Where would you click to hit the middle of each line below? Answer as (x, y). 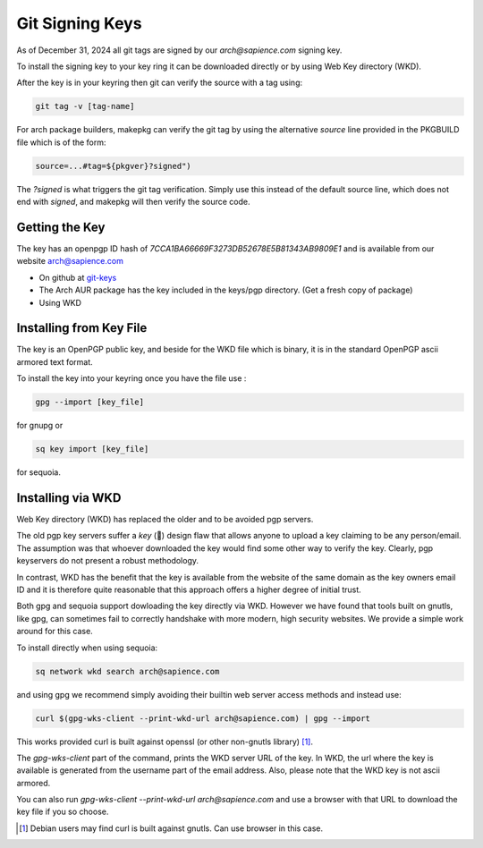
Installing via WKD (69, 498)
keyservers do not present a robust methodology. (108, 561)
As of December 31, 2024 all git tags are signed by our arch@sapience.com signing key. (179, 50)
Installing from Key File (82, 328)
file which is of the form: (61, 142)
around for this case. (55, 632)
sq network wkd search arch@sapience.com (127, 671)
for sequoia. (39, 472)
